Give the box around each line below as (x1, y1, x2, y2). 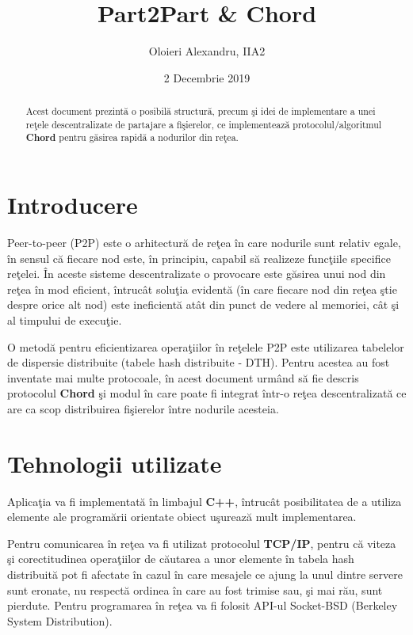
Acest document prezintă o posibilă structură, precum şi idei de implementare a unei (25, 105, 376, 118)
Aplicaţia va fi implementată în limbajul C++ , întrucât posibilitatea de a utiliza (7, 492, 402, 509)
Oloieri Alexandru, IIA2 (148, 43, 266, 59)
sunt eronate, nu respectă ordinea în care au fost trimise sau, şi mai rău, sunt (7, 581, 383, 598)
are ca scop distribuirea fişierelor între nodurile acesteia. (7, 400, 279, 416)
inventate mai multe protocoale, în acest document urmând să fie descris (7, 369, 359, 386)
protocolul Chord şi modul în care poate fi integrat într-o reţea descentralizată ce (7, 385, 407, 401)
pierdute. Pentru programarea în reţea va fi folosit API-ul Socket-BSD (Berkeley (7, 597, 398, 614)
